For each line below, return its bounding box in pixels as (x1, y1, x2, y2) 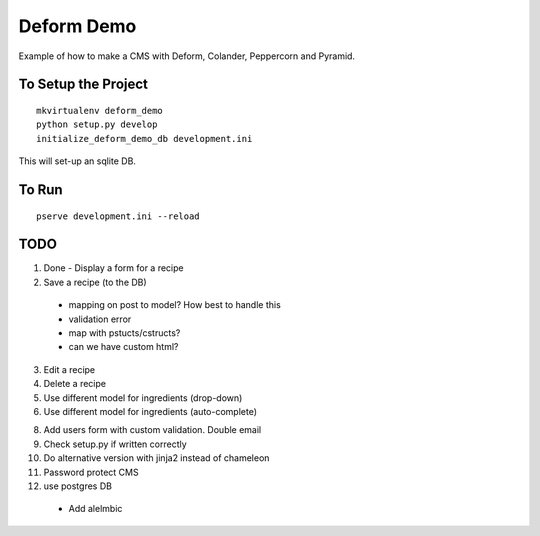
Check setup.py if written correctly (43, 438, 187, 450)
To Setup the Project (18, 76, 149, 93)
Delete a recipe (43, 378, 107, 390)
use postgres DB (43, 480, 112, 492)
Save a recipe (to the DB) (43, 276, 147, 288)
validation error (68, 313, 132, 325)
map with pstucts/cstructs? (68, 327, 181, 339)
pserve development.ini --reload (36, 210, 200, 222)
